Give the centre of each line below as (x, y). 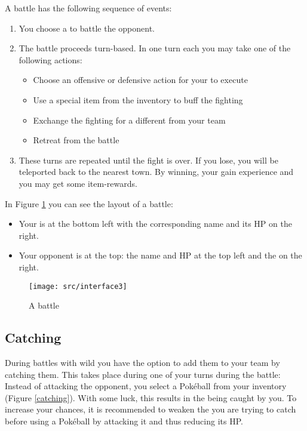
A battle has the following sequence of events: (88, 8)
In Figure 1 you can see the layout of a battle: (89, 203)
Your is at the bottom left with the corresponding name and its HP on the (155, 224)
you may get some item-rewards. (78, 183)
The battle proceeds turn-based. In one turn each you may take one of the (155, 48)
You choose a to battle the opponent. (87, 28)
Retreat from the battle (76, 140)
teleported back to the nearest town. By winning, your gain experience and (156, 172)
